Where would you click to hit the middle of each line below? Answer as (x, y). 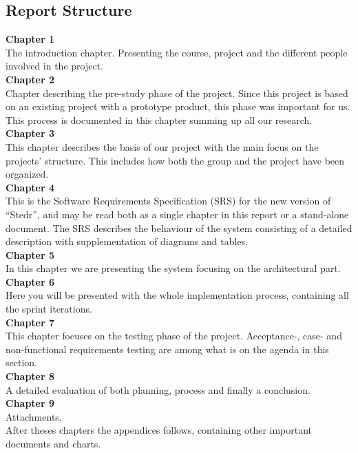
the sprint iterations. (49, 309)
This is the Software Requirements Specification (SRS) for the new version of (168, 201)
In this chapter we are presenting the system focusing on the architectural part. (173, 268)
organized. (27, 174)
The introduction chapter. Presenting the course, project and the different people (177, 52)
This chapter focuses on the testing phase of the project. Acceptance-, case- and (174, 336)
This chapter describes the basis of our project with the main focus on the (162, 146)
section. (21, 362)
